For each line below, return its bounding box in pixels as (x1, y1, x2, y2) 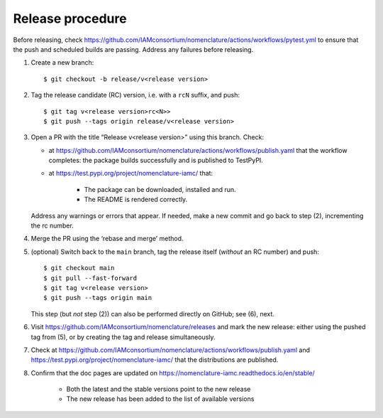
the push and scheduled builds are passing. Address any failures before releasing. (13, 45, 254, 53)
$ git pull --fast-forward (43, 274, 138, 282)
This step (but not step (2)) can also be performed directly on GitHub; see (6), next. (30, 309, 274, 318)
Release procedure (13, 11, 127, 26)
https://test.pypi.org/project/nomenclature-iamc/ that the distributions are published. (30, 355, 279, 364)
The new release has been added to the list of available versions (66, 395, 255, 403)
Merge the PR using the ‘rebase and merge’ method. (30, 235, 184, 243)
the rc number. (30, 221, 74, 230)
